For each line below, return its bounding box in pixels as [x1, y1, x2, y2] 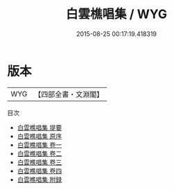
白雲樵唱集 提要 [17, 123, 62, 132]
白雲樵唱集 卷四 [17, 166, 62, 175]
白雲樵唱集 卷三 [17, 157, 62, 166]
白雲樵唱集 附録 [17, 175, 62, 184]
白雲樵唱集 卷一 [17, 140, 62, 149]
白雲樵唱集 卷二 [17, 149, 62, 157]
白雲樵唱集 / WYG [65, 6, 168, 22]
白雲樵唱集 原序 [17, 132, 62, 140]
